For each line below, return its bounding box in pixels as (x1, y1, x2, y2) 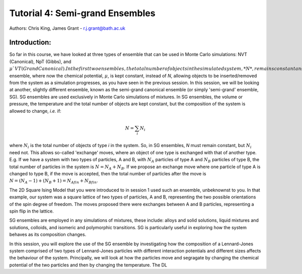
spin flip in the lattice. (9, 208, 54, 214)
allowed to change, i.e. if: (9, 108, 61, 114)
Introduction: (9, 38, 51, 47)
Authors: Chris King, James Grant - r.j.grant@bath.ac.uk (9, 25, 125, 31)
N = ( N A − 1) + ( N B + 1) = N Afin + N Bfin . (9, 178, 98, 185)
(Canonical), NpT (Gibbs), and (9, 58, 71, 64)
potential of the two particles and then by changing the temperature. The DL (9, 262, 168, 268)
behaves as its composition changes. (9, 232, 87, 238)
